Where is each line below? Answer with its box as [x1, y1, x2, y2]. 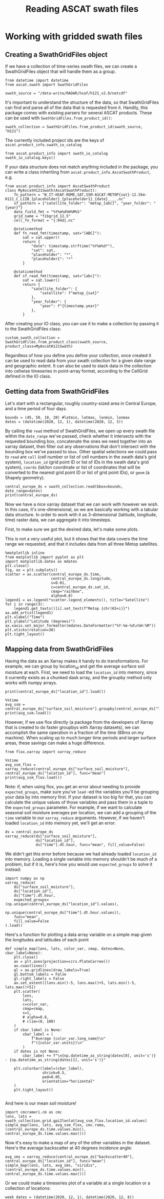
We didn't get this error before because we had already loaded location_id [5, 851, 157, 857]
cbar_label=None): [5, 951, 42, 955]
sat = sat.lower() [22, 278, 60, 283]
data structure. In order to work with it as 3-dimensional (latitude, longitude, [5, 511, 157, 517]
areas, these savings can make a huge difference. [5, 740, 105, 746]
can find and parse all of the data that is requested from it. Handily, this [5, 105, 148, 111]
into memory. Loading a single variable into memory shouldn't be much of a [5, 856, 157, 862]
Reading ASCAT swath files [25, 3, 139, 15]
